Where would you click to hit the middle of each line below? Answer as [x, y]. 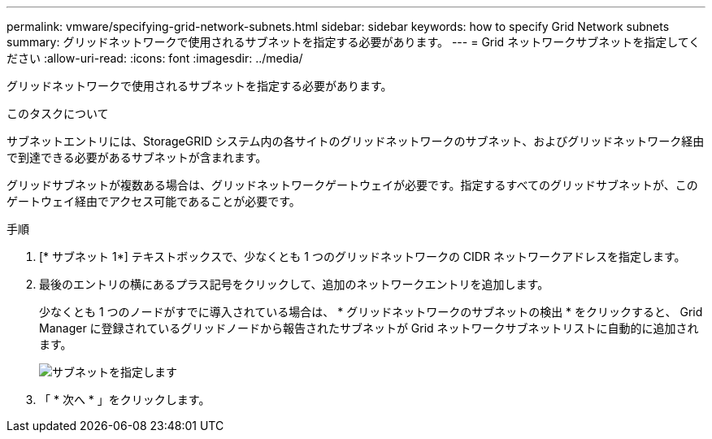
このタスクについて [58, 113]
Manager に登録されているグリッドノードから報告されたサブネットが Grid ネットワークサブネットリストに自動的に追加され [369, 328]
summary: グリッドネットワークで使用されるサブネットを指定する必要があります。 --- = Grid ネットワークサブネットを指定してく [354, 42]
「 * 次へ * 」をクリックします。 [125, 400]
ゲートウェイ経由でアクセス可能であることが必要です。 [154, 201]
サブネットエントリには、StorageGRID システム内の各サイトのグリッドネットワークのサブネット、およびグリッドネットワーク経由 [356, 141]
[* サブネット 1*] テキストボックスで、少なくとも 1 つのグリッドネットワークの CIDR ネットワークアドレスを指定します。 [363, 256]
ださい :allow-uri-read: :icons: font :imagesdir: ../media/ [155, 58]
